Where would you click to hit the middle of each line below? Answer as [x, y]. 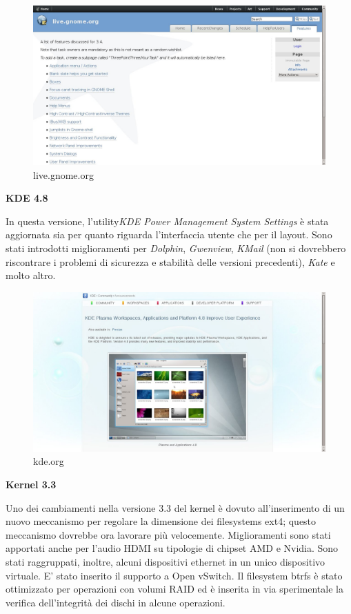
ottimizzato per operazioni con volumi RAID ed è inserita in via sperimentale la [174, 589]
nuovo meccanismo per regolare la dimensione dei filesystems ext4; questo [161, 521]
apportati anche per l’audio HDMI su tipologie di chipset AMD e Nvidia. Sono [172, 548]
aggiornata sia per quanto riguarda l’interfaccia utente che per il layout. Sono [169, 234]
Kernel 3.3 [31, 485]
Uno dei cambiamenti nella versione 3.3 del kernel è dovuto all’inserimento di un [175, 507]
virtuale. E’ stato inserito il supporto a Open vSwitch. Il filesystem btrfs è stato [174, 575]
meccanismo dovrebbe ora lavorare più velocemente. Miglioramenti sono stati [168, 534]
